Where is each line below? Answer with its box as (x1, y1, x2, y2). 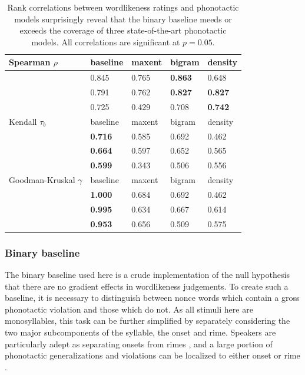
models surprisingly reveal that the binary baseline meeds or (14, 12, 232, 25)
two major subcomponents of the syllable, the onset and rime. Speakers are (5, 326, 276, 338)
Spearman (9, 56, 51, 68)
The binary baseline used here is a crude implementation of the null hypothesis (5, 268, 290, 280)
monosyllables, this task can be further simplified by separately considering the (5, 314, 290, 327)
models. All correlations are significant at (31, 35, 180, 48)
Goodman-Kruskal (9, 174, 75, 186)
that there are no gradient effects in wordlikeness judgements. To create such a (5, 280, 289, 292)
